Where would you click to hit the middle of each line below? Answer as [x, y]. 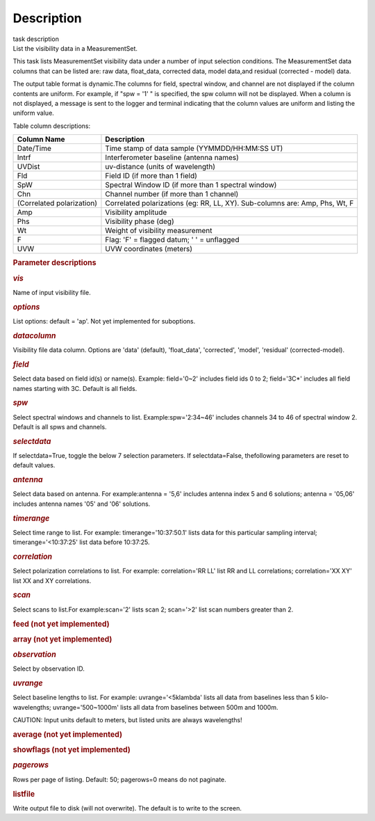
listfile [24, 794]
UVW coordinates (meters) [149, 249]
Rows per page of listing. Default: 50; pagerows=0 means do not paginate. [120, 779]
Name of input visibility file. [52, 292]
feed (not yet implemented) [61, 624]
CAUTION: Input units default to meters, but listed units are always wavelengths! [127, 720]
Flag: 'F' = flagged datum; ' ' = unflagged [172, 240]
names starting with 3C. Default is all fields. [75, 388]
